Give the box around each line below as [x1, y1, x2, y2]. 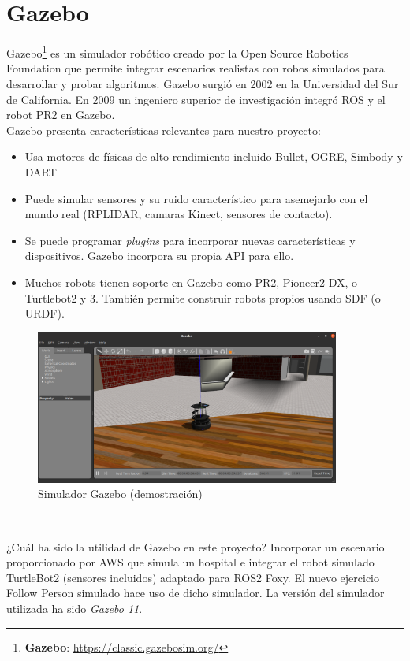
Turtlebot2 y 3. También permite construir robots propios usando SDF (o [24, 289, 381, 306]
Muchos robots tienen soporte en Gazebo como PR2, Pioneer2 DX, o [24, 273, 357, 290]
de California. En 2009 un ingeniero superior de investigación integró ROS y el [6, 91, 386, 107]
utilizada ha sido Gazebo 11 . [6, 600, 143, 616]
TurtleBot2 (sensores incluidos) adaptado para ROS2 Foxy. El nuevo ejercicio [6, 569, 379, 585]
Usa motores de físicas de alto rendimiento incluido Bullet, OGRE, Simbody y [24, 148, 403, 165]
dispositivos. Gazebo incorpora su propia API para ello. [24, 247, 294, 264]
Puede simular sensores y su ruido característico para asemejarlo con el [24, 190, 368, 206]
